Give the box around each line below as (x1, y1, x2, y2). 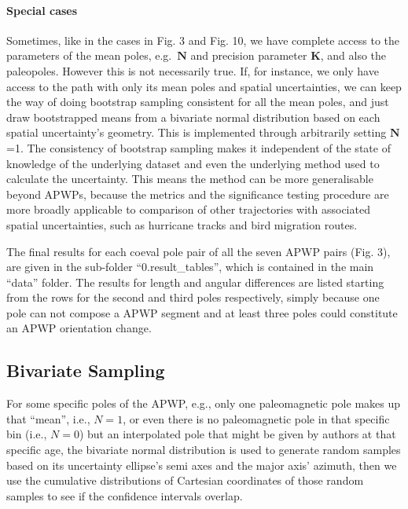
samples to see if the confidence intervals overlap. (6, 487, 243, 504)
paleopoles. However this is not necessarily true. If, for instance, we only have (6, 62, 379, 79)
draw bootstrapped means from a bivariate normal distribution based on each (6, 108, 380, 125)
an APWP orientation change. (6, 320, 152, 336)
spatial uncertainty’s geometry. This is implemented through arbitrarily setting (6, 124, 387, 141)
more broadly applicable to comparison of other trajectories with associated (6, 201, 370, 218)
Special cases (6, 2, 78, 18)
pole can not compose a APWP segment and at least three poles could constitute (6, 304, 398, 320)
